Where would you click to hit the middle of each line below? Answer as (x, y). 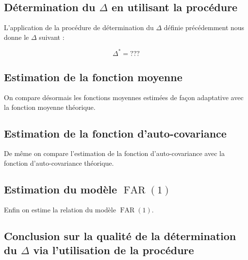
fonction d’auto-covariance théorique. (59, 163)
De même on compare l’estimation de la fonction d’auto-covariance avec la (114, 153)
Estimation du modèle (60, 189)
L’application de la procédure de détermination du (79, 27)
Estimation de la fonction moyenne (93, 77)
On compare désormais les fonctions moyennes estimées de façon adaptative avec (124, 97)
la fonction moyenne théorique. (50, 107)
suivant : (52, 37)
